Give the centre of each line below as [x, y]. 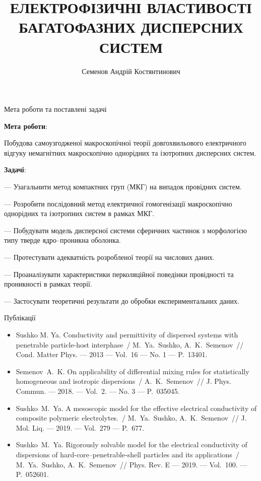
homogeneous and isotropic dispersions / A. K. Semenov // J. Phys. [123, 381]
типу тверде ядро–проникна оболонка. [62, 240]
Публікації [20, 318]
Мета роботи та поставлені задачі [55, 109]
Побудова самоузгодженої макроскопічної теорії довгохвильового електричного [125, 143]
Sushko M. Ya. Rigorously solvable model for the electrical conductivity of [132, 444]
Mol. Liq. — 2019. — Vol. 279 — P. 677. [80, 427]
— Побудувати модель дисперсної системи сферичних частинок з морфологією [125, 230]
